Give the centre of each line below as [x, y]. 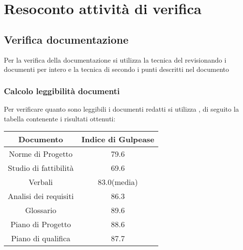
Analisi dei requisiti [41, 196]
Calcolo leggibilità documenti [62, 91]
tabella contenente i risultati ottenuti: [60, 118]
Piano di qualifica [41, 238]
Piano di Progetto [41, 224]
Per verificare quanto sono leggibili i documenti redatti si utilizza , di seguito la [121, 108]
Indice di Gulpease [118, 139]
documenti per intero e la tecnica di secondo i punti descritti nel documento [116, 69]
